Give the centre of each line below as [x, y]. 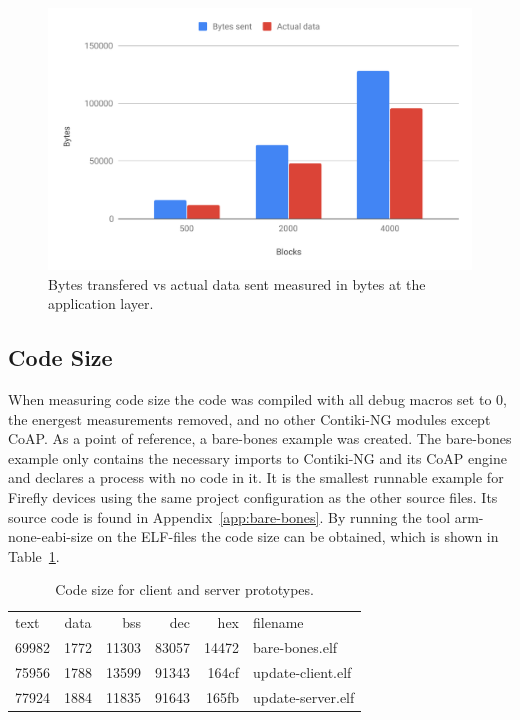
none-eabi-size [50, 536]
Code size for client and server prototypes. [184, 589]
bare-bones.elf [295, 647]
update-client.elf [302, 671]
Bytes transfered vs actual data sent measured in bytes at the [237, 283]
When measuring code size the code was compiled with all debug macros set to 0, [257, 399]
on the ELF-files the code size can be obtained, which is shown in [298, 536]
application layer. [101, 303]
